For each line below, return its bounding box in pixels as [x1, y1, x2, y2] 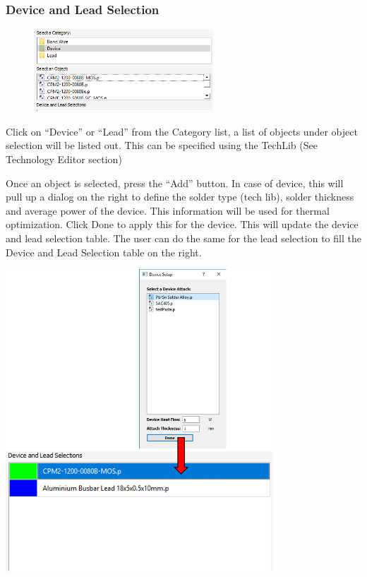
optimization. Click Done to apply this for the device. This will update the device [6, 217, 359, 232]
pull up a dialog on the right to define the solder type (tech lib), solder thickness [6, 189, 354, 204]
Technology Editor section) [6, 151, 122, 166]
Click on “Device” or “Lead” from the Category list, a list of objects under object [6, 124, 358, 138]
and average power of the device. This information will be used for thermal [6, 203, 330, 218]
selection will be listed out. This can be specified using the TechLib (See [6, 138, 318, 153]
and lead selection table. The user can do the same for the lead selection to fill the [6, 230, 361, 245]
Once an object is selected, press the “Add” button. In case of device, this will [6, 175, 344, 190]
